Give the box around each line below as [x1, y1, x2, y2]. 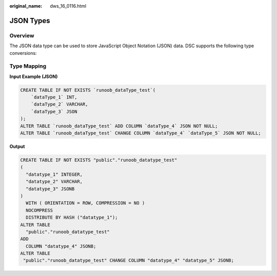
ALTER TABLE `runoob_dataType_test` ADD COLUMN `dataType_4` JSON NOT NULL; [20, 123, 218, 129]
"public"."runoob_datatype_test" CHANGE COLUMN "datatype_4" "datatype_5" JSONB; [23, 258, 234, 264]
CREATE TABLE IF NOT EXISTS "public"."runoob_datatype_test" [20, 157, 177, 163]
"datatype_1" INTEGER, [26, 171, 83, 177]
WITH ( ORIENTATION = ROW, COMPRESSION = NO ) [26, 200, 145, 206]
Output [9, 144, 25, 149]
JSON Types [9, 16, 51, 25]
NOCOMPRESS [26, 207, 53, 213]
